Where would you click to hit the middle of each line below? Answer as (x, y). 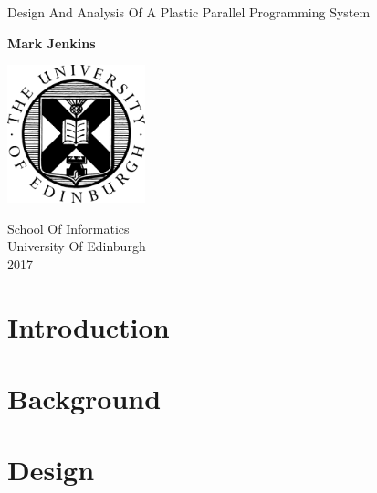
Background (84, 398)
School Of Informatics (68, 228)
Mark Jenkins (52, 42)
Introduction (89, 326)
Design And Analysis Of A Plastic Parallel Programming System (189, 12)
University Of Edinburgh (77, 246)
